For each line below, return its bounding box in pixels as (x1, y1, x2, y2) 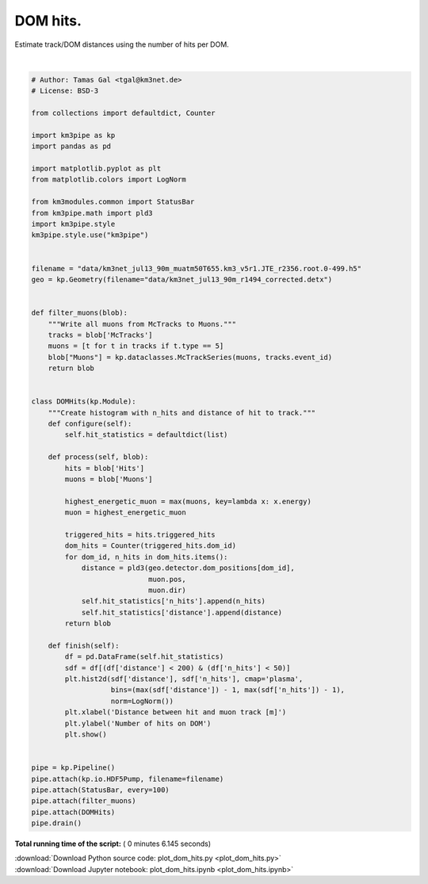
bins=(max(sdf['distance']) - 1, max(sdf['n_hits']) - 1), (110, 686, 345, 695)
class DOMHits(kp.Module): (31, 397, 136, 406)
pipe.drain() (31, 819, 82, 828)
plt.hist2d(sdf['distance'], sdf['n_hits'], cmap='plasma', (64, 675, 304, 683)
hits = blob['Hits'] (64, 464, 145, 473)
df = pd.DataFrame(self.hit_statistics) (64, 652, 224, 661)
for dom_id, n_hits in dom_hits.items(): (64, 552, 228, 561)
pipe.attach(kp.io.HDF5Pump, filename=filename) (31, 774, 224, 783)
